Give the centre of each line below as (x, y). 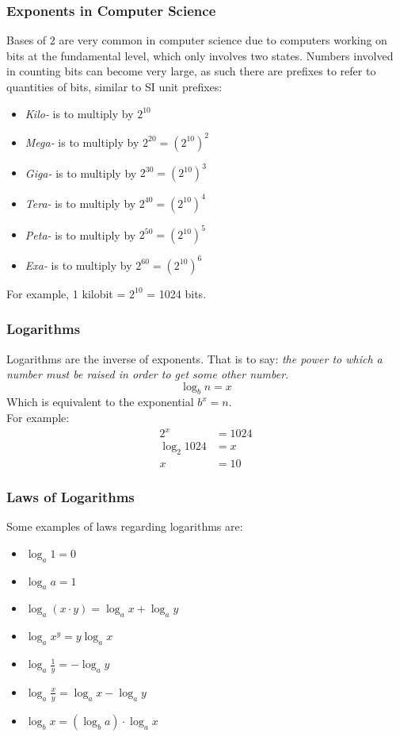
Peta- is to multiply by (80, 234)
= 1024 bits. (177, 293)
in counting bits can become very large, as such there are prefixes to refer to (191, 71)
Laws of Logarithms (70, 496)
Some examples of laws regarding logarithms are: (125, 526)
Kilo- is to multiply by (79, 113)
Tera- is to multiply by (80, 203)
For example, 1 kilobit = (66, 293)
